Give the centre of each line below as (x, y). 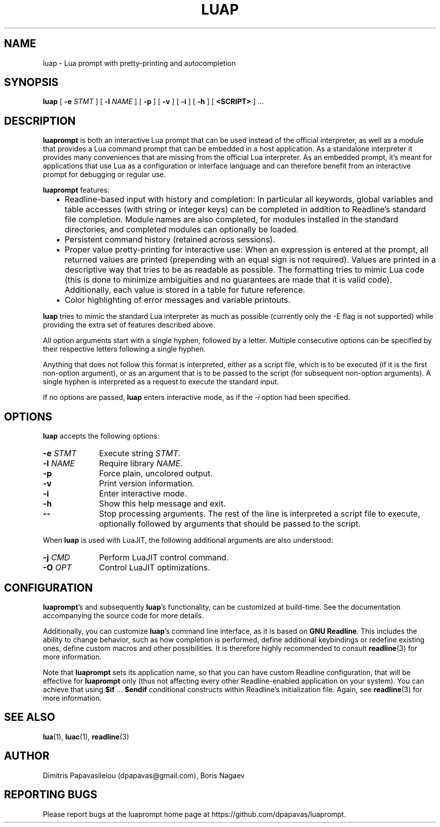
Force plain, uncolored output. (156, 474)
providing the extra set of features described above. (129, 325)
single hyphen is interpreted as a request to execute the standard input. (161, 382)
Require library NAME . (141, 464)
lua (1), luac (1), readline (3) (86, 736)
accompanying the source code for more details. (123, 615)
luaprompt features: (76, 190)
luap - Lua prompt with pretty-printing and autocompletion (139, 63)
